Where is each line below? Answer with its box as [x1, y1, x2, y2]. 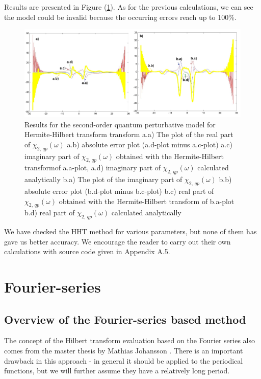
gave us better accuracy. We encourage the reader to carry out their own [4, 236, 231, 247]
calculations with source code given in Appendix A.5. [4, 246, 170, 257]
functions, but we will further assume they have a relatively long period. [4, 365, 230, 376]
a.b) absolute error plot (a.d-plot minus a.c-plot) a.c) [67, 139, 232, 149]
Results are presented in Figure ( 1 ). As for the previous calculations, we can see [4, 2, 253, 12]
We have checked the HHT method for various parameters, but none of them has [4, 226, 257, 237]
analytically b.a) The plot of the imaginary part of [24, 174, 182, 185]
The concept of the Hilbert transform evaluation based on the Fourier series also [4, 335, 255, 346]
